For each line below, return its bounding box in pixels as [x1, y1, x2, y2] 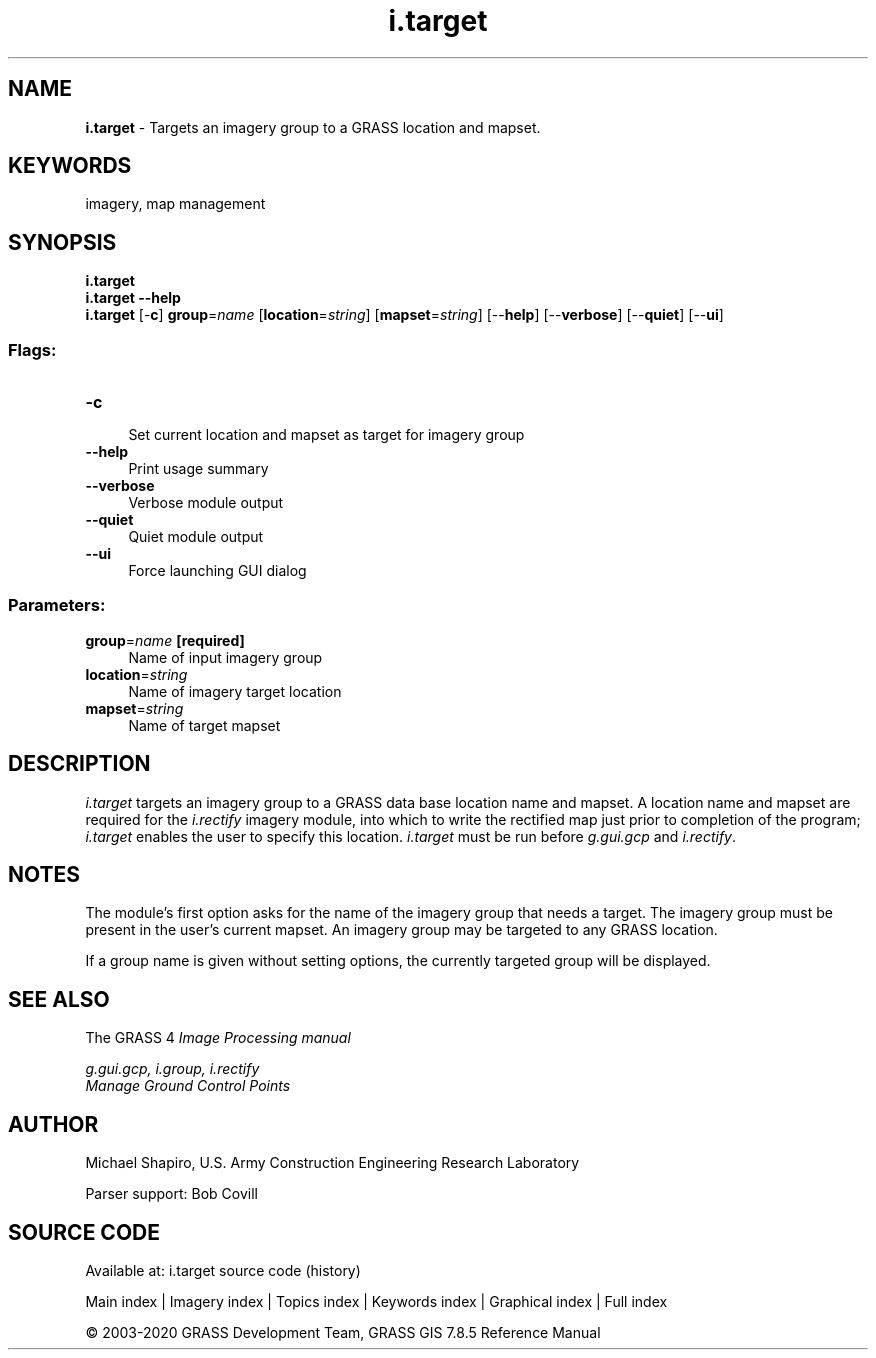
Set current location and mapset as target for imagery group [128, 426, 525, 444]
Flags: [8, 339, 57, 360]
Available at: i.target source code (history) [85, 1262, 361, 1279]
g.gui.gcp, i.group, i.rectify [85, 1060, 260, 1078]
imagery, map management [85, 195, 266, 213]
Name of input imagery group [128, 648, 323, 666]
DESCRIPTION [8, 751, 151, 777]
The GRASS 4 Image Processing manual [85, 1029, 351, 1047]
